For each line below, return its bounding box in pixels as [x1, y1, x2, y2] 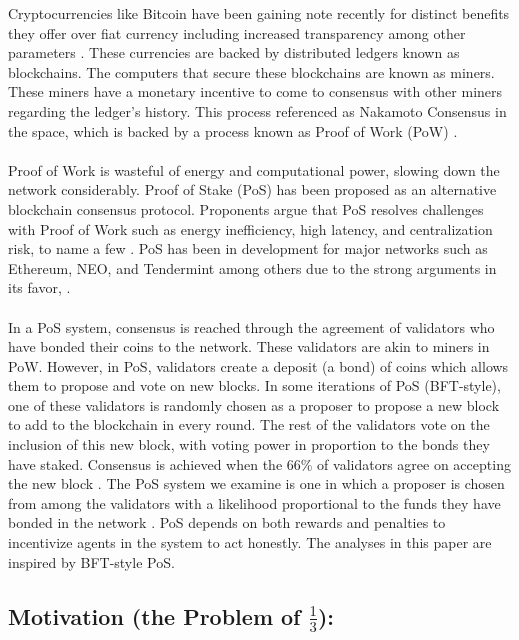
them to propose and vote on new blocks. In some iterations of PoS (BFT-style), [8, 375, 501, 396]
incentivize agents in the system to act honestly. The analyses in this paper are [8, 532, 492, 553]
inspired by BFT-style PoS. [8, 551, 175, 572]
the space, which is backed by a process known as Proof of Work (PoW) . [8, 120, 458, 141]
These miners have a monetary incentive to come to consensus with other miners [8, 81, 503, 102]
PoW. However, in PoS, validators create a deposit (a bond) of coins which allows [8, 355, 509, 376]
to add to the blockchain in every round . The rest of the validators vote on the [8, 414, 490, 435]
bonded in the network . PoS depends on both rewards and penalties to [8, 512, 446, 533]
